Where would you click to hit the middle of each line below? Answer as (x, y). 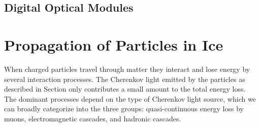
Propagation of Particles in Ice (114, 44)
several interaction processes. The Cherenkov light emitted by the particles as (125, 79)
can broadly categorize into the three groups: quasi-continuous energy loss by (124, 109)
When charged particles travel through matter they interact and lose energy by (127, 69)
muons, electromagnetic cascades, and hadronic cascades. (93, 118)
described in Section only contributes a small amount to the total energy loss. (125, 89)
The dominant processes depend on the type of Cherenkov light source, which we (130, 98)
